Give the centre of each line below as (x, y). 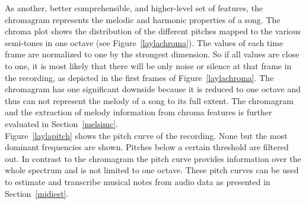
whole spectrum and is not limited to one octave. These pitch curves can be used (152, 170)
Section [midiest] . (37, 193)
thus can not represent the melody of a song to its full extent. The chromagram (149, 100)
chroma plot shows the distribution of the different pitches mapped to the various (153, 31)
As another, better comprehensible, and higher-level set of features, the (134, 8)
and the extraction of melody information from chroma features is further (138, 112)
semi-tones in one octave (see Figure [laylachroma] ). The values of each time (144, 42)
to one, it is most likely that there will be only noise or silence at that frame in (148, 65)
